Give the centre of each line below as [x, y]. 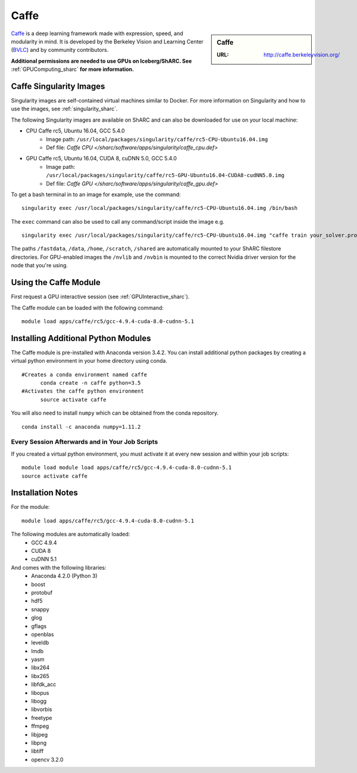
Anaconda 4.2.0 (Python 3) [64, 576]
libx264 [40, 667]
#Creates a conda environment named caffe [84, 375]
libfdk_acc [44, 684]
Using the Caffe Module [56, 282]
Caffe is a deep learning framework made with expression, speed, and [97, 33]
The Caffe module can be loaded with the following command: [87, 308]
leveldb [40, 643]
